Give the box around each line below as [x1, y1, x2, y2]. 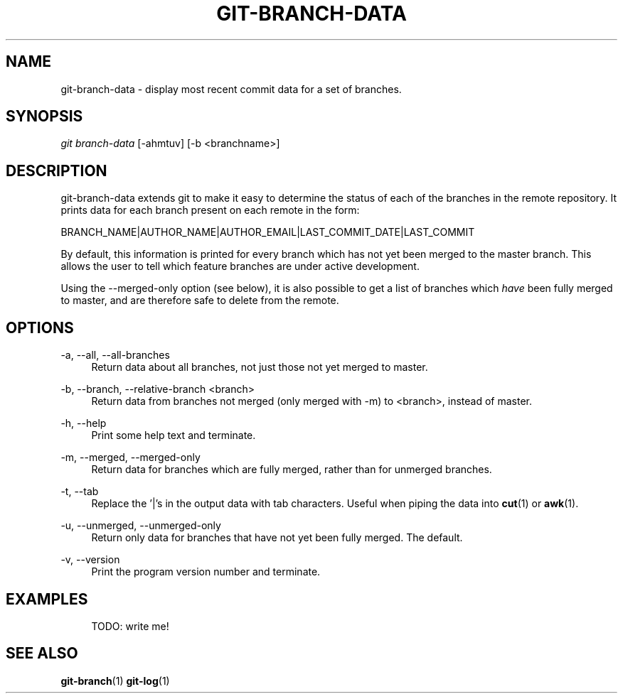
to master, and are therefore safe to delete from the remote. [60, 294, 339, 307]
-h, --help [60, 417, 107, 430]
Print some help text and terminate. [91, 429, 256, 442]
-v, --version [60, 553, 120, 566]
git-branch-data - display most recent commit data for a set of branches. [60, 82, 402, 95]
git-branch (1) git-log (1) [60, 674, 170, 687]
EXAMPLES [6, 590, 88, 608]
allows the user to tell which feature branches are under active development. [60, 260, 420, 273]
